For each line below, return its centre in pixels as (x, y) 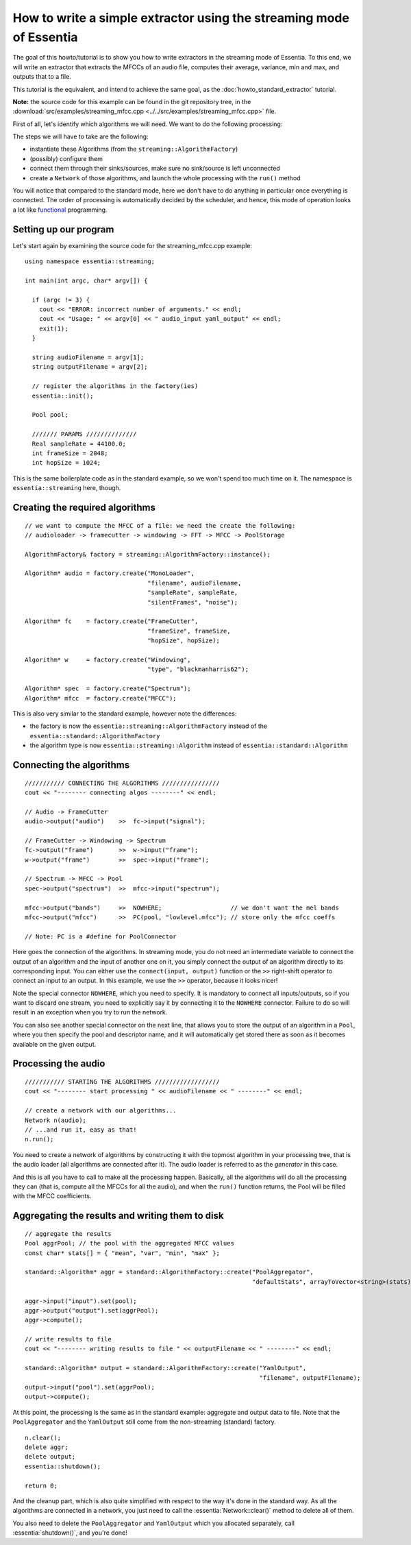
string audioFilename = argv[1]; (88, 357)
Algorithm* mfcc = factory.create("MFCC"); (101, 698)
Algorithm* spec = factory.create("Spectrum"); (108, 689)
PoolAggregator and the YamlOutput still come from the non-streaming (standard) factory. (145, 1422)
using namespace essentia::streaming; (90, 261)
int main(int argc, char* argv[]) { (86, 280)
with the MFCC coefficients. (52, 1196)
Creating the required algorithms (84, 507)
